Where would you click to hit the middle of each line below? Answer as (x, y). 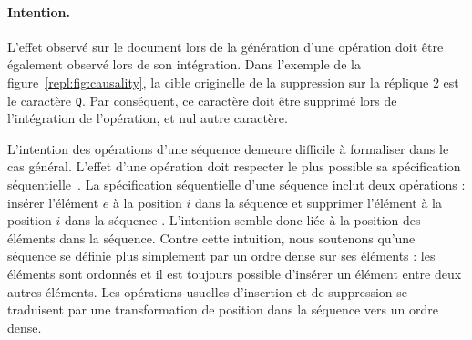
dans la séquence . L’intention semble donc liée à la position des (242, 220)
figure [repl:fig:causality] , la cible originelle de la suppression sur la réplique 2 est (233, 82)
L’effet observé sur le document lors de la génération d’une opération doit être (226, 46)
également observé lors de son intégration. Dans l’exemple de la (184, 64)
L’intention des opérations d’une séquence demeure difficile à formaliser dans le (228, 148)
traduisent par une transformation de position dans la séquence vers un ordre (223, 309)
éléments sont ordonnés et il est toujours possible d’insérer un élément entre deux (235, 273)
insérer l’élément (53, 202)
